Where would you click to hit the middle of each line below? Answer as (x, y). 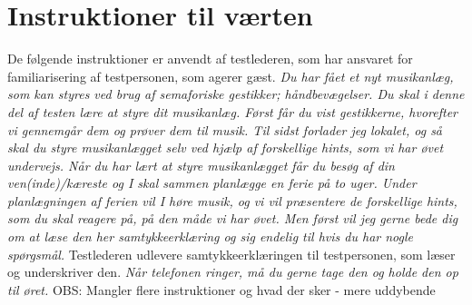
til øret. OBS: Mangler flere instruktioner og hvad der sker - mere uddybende (221, 289)
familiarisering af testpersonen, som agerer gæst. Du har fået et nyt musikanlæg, (231, 76)
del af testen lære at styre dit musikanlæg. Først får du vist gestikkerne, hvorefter (233, 111)
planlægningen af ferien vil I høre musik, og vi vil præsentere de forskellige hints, (232, 200)
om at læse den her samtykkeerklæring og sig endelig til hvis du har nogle (210, 236)
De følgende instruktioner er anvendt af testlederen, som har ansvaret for (210, 59)
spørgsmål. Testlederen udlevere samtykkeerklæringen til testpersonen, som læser (231, 254)
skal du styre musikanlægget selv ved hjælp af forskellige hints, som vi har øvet (226, 148)
